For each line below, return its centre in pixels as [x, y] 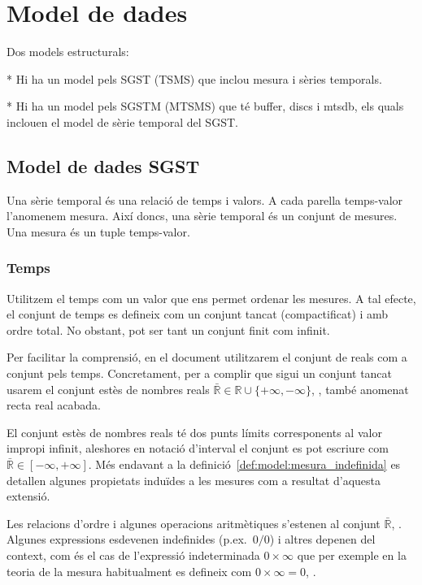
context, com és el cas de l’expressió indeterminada [133, 555]
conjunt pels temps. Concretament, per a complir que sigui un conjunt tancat [200, 373]
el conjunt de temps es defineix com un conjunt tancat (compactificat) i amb [198, 314]
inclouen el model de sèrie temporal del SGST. [122, 121]
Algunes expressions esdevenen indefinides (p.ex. [127, 539]
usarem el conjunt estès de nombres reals [108, 389]
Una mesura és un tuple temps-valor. [98, 231]
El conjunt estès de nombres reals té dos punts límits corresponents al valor [194, 432]
